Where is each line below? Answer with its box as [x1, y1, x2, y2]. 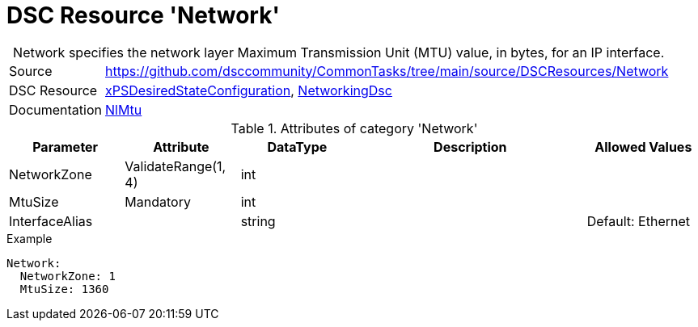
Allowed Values [594, 138, 692, 155]
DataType [267, 138, 328, 155]
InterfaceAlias [9, 212, 93, 229]
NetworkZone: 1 [19, 269, 116, 283]
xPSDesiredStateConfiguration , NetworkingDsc [105, 82, 392, 99]
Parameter [32, 138, 99, 155]
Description [434, 138, 507, 155]
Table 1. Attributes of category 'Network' [231, 119, 478, 136]
